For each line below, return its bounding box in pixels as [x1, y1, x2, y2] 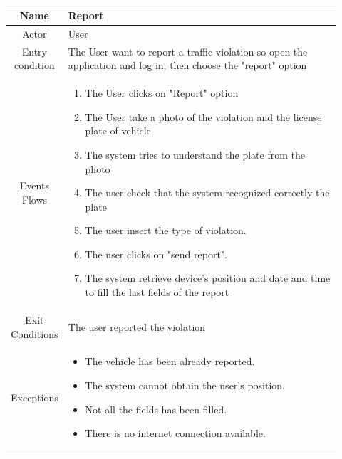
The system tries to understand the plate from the [85, 147, 305, 162]
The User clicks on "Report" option [85, 85, 239, 100]
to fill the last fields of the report [85, 285, 229, 300]
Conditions [11, 326, 58, 341]
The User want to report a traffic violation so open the [68, 43, 308, 58]
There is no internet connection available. [85, 426, 266, 440]
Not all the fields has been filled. [85, 401, 227, 416]
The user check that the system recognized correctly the [85, 185, 330, 200]
